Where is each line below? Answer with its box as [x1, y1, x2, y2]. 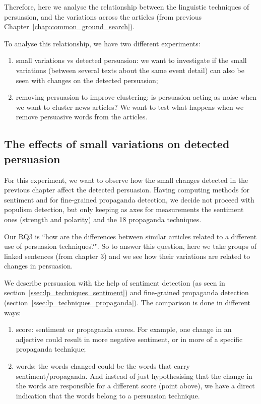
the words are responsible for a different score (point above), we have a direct [16, 380, 255, 391]
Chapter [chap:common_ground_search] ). [4, 21, 135, 32]
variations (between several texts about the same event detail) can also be [16, 64, 244, 75]
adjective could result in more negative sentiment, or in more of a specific [16, 333, 243, 344]
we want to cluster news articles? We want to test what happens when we [16, 101, 244, 112]
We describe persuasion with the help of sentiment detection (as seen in [4, 277, 225, 288]
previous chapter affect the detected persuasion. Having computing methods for [4, 184, 249, 195]
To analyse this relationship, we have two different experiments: [4, 38, 201, 48]
